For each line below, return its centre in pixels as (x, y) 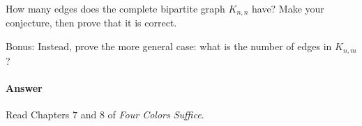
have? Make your (288, 8)
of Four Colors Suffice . (156, 114)
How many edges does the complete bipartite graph (115, 8)
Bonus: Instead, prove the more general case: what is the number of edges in (169, 46)
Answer (24, 87)
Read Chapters (38, 114)
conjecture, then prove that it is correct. (91, 23)
